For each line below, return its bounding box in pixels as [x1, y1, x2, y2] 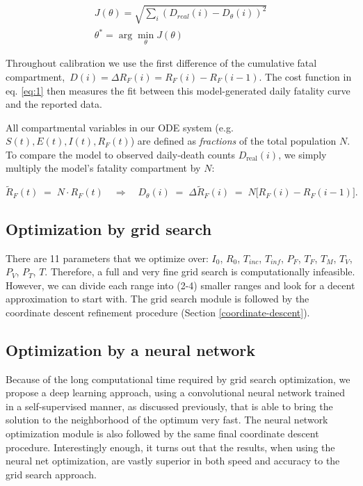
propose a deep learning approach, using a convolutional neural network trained [6, 385, 346, 400]
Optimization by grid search [6, 218, 212, 239]
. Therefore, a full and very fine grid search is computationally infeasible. [45, 264, 355, 279]
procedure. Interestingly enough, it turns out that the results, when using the [6, 439, 335, 454]
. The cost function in [259, 69, 352, 83]
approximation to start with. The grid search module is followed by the [6, 291, 309, 306]
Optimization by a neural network [6, 339, 255, 360]
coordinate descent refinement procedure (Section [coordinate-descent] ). [6, 305, 310, 319]
